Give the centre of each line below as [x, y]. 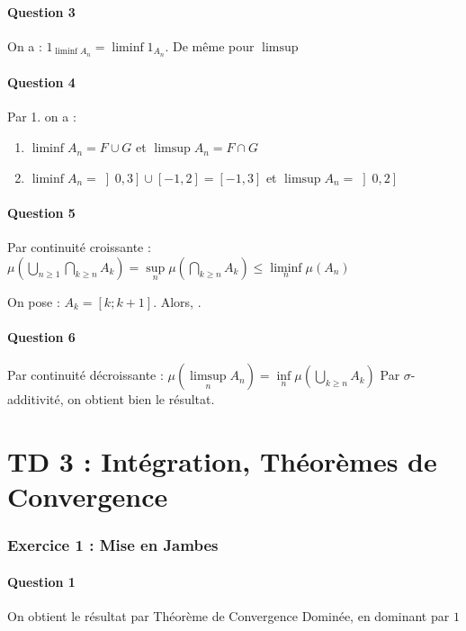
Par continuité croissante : [79, 247]
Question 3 [41, 11]
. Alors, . [177, 301]
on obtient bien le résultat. [141, 399]
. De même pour [210, 45]
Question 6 [41, 337]
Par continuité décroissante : [85, 375]
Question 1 [41, 581]
